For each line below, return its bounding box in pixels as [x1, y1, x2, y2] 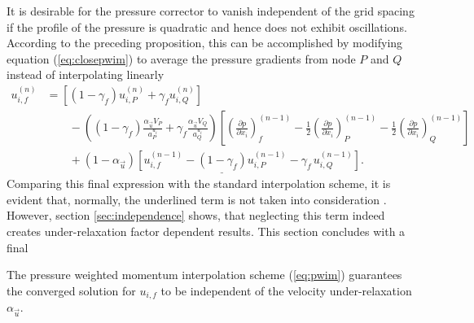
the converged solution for [7, 282, 136, 299]
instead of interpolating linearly [7, 66, 165, 83]
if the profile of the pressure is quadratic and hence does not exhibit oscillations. [7, 18, 407, 35]
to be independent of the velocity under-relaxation [160, 282, 412, 299]
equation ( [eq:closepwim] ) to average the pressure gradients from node [7, 50, 356, 67]
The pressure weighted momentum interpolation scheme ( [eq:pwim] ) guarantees [7, 266, 402, 283]
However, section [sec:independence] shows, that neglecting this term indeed [7, 207, 385, 224]
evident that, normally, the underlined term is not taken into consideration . [7, 190, 387, 207]
